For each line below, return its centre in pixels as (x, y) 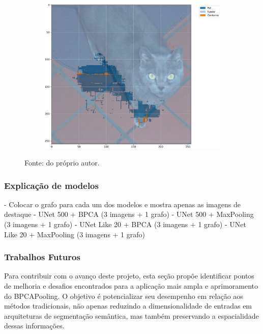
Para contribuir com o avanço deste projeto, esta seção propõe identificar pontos (129, 276)
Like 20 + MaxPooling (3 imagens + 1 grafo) (75, 234)
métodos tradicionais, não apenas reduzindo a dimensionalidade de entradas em (128, 306)
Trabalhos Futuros (42, 257)
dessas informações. (34, 326)
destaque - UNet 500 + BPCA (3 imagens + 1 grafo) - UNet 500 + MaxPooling (129, 214)
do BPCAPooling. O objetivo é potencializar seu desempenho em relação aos (124, 296)
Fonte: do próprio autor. (62, 163)
